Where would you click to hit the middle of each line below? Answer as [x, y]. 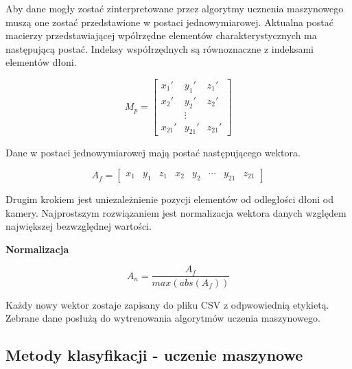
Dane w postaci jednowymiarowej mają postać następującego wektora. [153, 152]
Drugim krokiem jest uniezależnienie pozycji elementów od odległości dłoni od [170, 199]
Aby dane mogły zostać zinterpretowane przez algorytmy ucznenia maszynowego [175, 8]
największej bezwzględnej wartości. [79, 226]
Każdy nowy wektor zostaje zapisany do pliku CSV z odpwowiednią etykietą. [167, 304]
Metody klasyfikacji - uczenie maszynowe [154, 355]
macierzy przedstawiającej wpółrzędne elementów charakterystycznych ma [161, 35]
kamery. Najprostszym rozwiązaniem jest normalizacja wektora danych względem [176, 212]
